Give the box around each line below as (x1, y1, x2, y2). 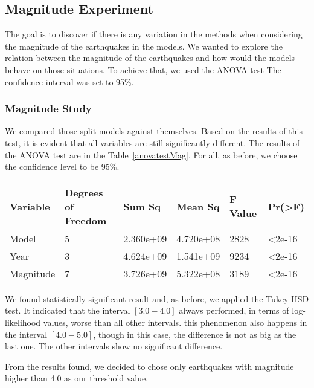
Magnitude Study (5, 101, 92, 116)
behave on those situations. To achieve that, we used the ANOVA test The (5, 63, 281, 76)
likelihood (5, 315, 41, 328)
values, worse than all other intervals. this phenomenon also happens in (43, 315, 307, 328)
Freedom (65, 213, 107, 227)
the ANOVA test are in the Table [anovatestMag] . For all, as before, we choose (5, 148, 298, 161)
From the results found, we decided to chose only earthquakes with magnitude (5, 360, 294, 372)
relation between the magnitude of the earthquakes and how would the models (5, 51, 295, 64)
